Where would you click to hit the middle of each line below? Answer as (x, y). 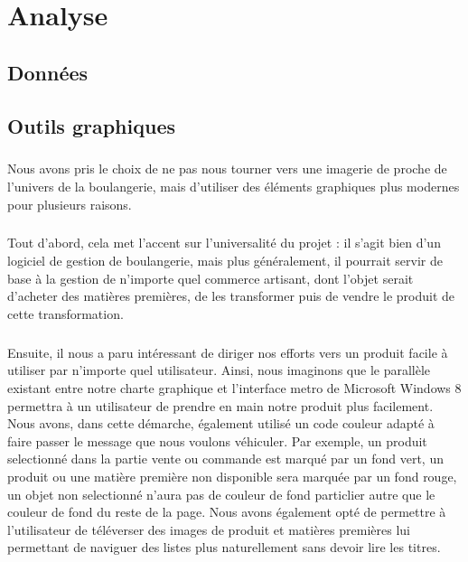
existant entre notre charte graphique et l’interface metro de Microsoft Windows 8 (234, 388)
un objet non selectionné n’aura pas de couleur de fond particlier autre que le (221, 494)
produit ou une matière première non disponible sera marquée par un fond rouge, (232, 476)
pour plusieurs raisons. (70, 204)
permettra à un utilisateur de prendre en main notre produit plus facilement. (220, 405)
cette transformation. (66, 313)
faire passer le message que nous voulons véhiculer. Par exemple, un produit (217, 440)
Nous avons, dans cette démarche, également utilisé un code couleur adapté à (221, 423)
